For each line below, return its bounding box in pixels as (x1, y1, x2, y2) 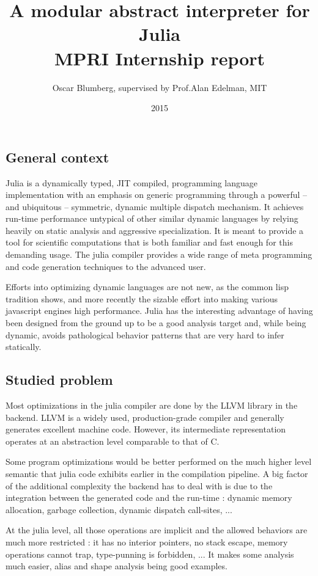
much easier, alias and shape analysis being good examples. (6, 560, 227, 572)
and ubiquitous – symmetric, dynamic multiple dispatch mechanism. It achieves (6, 200, 304, 213)
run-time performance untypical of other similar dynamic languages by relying (6, 212, 298, 225)
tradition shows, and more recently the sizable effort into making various (6, 292, 278, 305)
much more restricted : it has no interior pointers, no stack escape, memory (6, 535, 288, 548)
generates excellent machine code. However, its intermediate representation (6, 423, 286, 436)
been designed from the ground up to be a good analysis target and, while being (6, 316, 306, 329)
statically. (6, 340, 42, 353)
